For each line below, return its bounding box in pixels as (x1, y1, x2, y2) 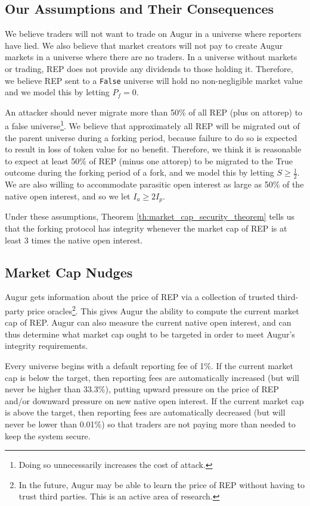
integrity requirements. (5, 339, 88, 352)
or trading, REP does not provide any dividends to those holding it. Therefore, (5, 62, 293, 74)
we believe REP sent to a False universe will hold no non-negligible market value (5, 74, 303, 86)
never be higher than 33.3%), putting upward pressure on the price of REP (5, 383, 279, 395)
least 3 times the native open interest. (5, 233, 143, 246)
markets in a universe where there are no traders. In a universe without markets (5, 51, 297, 63)
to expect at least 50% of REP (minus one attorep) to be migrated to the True (5, 154, 293, 167)
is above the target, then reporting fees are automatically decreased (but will (5, 406, 286, 418)
